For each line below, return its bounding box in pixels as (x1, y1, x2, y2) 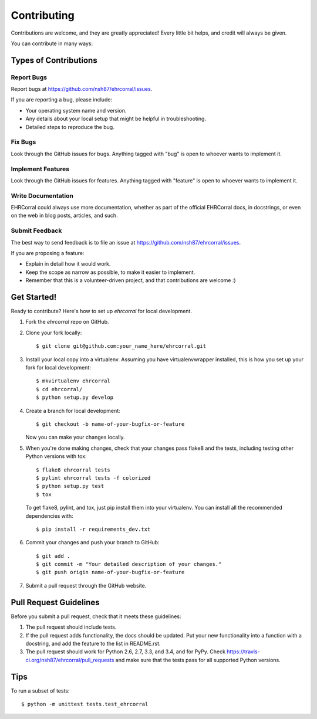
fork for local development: (25, 364, 91, 371)
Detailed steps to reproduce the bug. (25, 123, 114, 130)
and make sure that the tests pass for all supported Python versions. (115, 656, 281, 663)
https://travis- (227, 648, 261, 655)
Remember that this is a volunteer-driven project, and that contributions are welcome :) (25, 277, 236, 284)
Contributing (11, 9, 75, 22)
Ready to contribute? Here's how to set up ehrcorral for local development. (11, 308, 192, 315)
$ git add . (36, 552, 70, 559)
